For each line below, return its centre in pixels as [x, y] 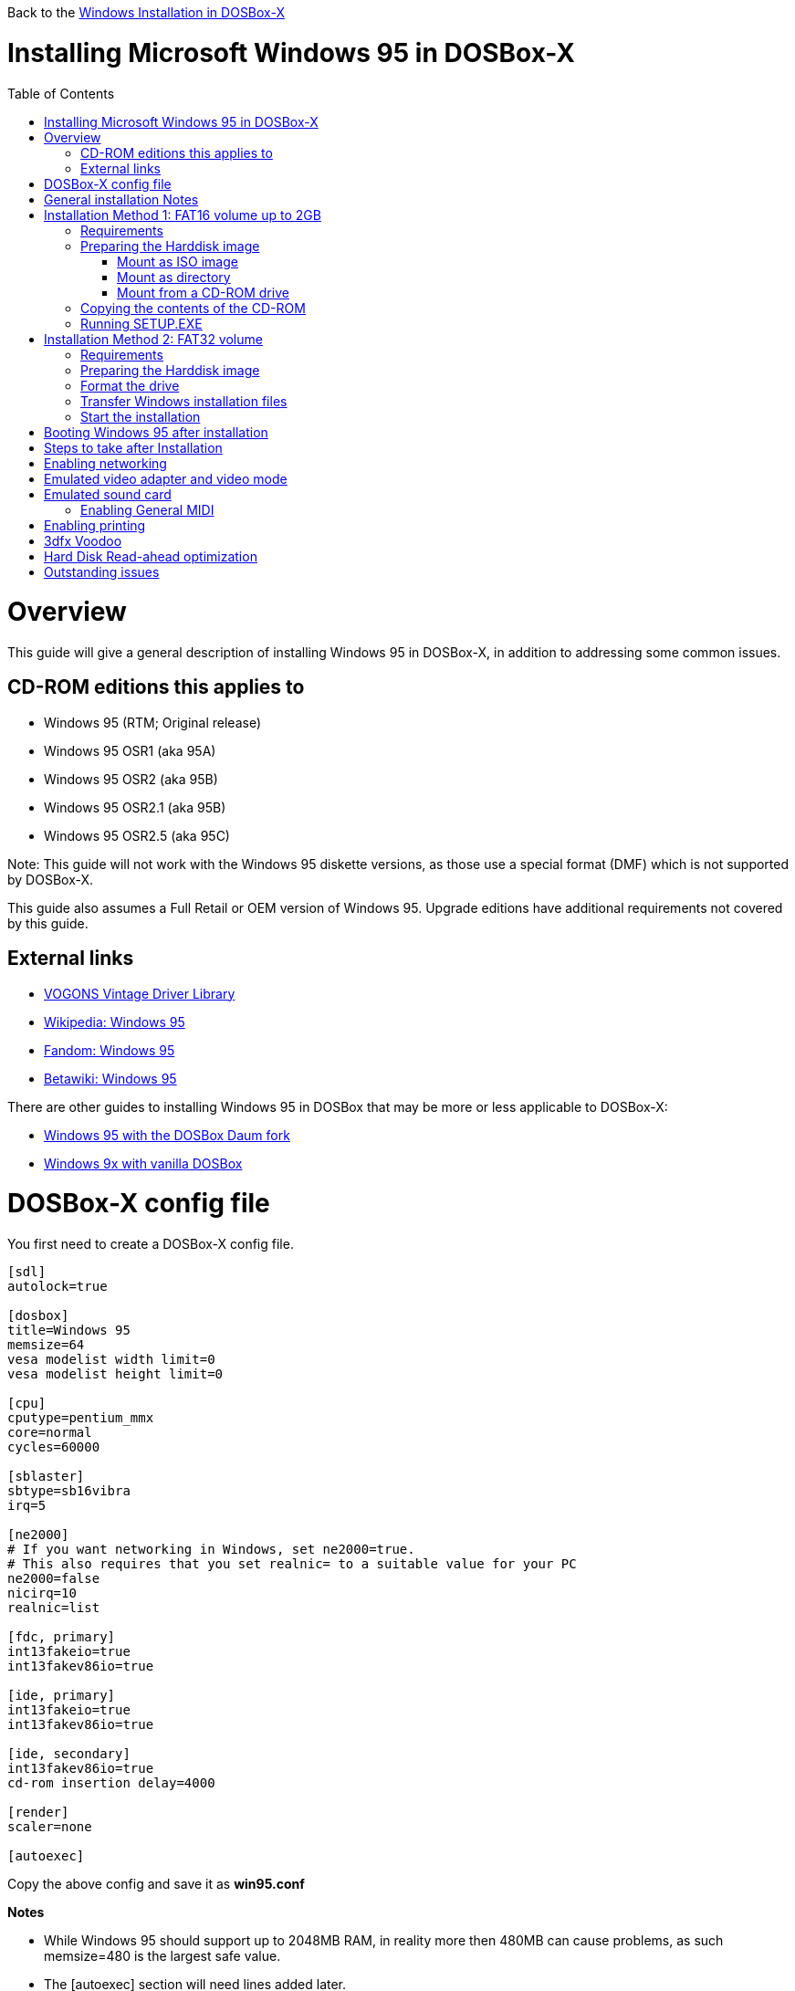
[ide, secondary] [69, 1754]
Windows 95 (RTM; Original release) [153, 722]
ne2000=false [54, 1579]
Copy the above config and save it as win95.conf [156, 1884]
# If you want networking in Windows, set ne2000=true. [211, 1550]
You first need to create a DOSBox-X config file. [151, 1244]
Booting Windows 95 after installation [156, 432]
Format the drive [130, 385]
